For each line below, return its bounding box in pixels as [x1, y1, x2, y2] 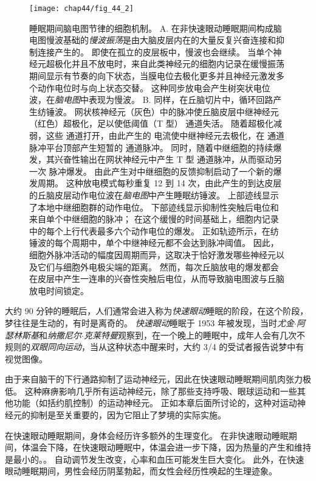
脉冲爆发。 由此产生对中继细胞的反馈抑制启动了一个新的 [49, 164, 273, 177]
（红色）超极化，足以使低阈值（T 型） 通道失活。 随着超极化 [29, 117, 274, 130]
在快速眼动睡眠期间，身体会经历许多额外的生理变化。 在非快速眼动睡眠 [5, 429, 289, 441]
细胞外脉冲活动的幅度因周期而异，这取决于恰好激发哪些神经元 [29, 248, 276, 261]
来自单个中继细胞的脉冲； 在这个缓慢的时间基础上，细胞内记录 [29, 212, 279, 225]
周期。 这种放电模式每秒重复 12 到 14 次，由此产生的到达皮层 [37, 177, 282, 189]
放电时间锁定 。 [29, 284, 89, 297]
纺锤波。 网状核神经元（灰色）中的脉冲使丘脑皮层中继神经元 [37, 105, 279, 118]
